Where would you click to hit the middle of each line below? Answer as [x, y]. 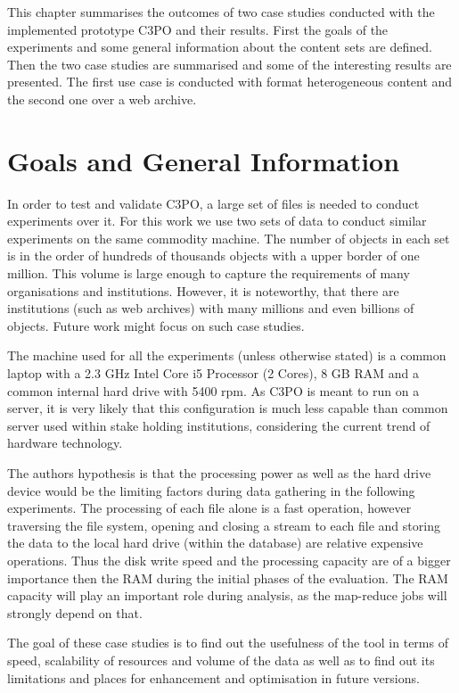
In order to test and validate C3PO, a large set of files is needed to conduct [213, 203]
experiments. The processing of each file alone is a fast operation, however [209, 508]
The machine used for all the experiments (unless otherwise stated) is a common [227, 355]
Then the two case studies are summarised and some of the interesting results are [229, 64]
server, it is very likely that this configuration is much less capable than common [228, 408]
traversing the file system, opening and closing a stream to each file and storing [224, 525]
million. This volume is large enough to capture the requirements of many [209, 273]
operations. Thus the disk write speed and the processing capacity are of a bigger [229, 560]
